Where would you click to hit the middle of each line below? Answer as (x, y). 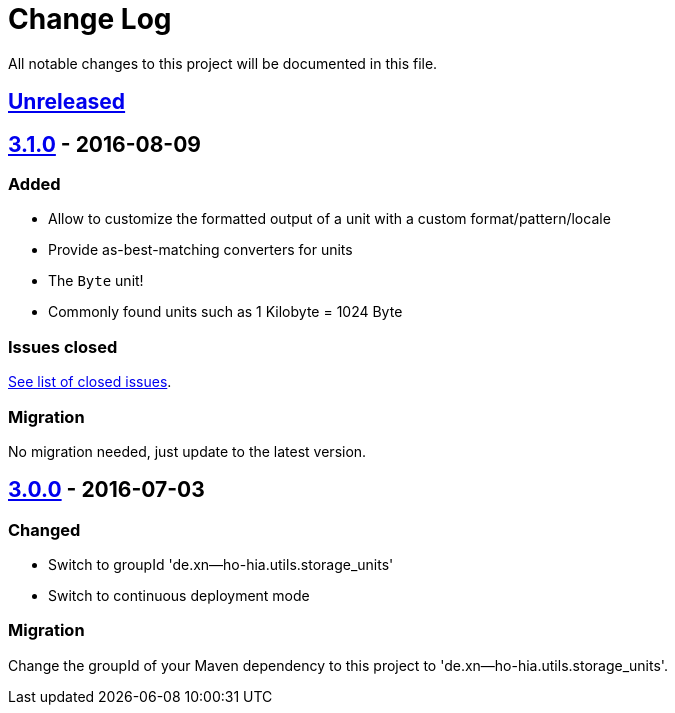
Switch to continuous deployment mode (179, 596)
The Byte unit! (96, 281)
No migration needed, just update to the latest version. (187, 451)
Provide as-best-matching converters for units (200, 250)
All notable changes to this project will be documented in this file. (223, 63)
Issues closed (63, 346)
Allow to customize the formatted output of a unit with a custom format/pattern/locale (329, 219)
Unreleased (67, 102)
